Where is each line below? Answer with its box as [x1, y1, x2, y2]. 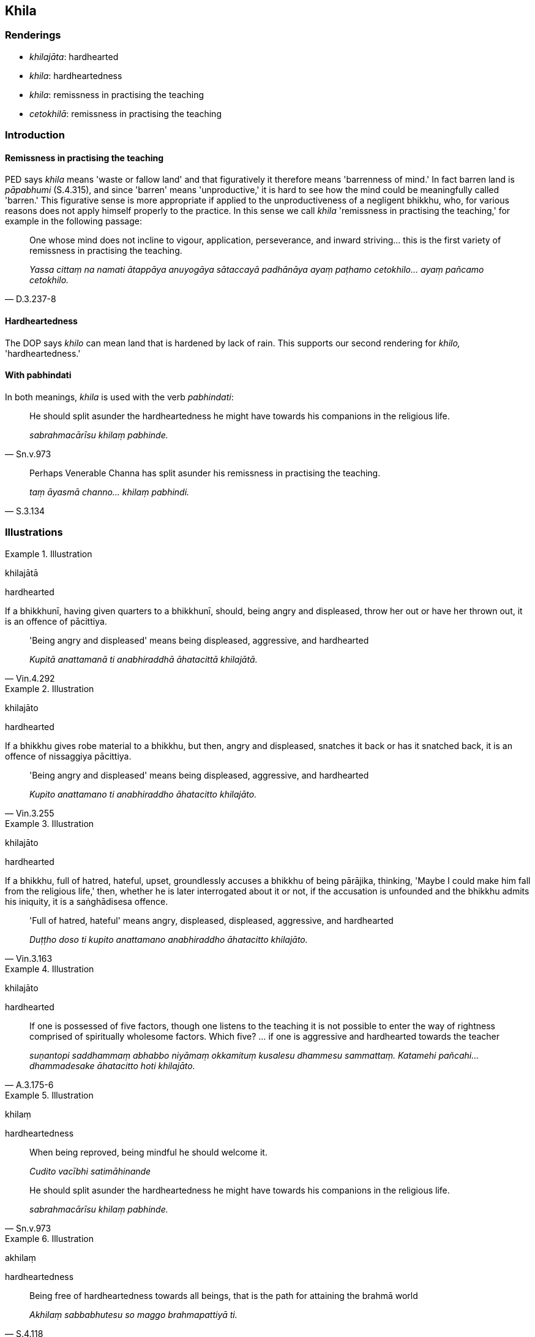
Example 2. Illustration [5, 683, 94, 694]
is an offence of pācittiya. [5, 615, 107, 627]
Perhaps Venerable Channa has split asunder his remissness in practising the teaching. [29, 467, 381, 478]
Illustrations [5, 526, 63, 539]
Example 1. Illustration [5, 548, 92, 559]
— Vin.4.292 [5, 672, 55, 684]
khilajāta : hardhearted [29, 51, 119, 62]
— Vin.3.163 [5, 953, 53, 964]
